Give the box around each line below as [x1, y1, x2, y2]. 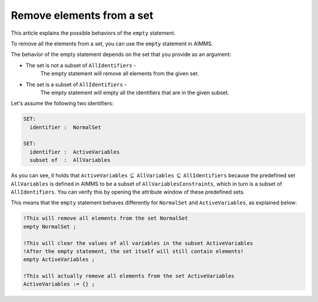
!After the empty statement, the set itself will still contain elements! [23, 248, 244, 254]
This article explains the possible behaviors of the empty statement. [11, 29, 176, 36]
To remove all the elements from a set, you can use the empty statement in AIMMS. [11, 40, 213, 47]
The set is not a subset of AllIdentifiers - [25, 62, 137, 69]
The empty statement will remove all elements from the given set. [40, 70, 200, 77]
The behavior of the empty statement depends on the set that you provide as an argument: [11, 51, 231, 58]
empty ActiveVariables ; [23, 256, 95, 263]
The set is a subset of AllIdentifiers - [25, 81, 127, 88]
